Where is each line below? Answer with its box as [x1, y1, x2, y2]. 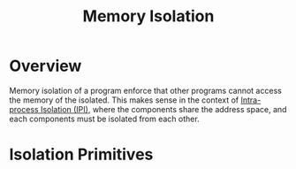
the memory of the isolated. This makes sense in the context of [9, 95, 239, 105]
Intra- [240, 95, 262, 105]
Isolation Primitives [9, 144, 154, 165]
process [9, 104, 39, 114]
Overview [9, 56, 82, 76]
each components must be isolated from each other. [9, 113, 201, 124]
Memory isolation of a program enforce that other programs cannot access [9, 85, 283, 96]
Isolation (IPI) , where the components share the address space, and [40, 104, 287, 114]
